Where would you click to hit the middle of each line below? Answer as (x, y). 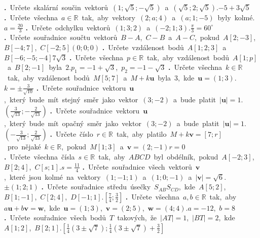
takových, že (137, 217)
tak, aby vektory (108, 17)
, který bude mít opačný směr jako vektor (73, 123)
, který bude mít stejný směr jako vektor (71, 100)
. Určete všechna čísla (40, 157)
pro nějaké (24, 147)
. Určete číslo (71, 134)
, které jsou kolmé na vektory (52, 176)
